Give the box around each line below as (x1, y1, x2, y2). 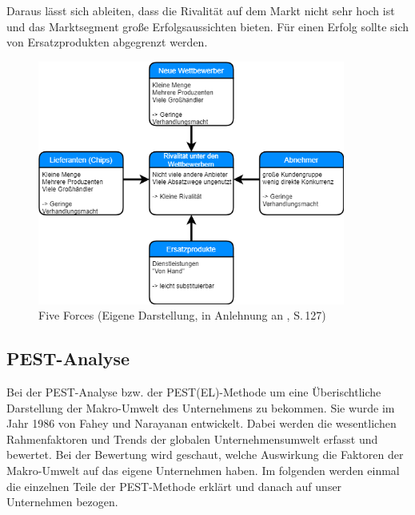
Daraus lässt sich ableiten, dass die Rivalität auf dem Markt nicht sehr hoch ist (6, 2, 395, 18)
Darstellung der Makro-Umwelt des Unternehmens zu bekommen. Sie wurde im (6, 399, 395, 416)
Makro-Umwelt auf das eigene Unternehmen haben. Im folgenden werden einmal (6, 462, 400, 479)
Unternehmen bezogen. (6, 493, 118, 510)
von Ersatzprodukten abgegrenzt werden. (6, 34, 208, 50)
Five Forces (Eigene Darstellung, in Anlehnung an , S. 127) (38, 307, 326, 324)
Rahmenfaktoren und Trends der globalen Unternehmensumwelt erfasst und (6, 430, 378, 447)
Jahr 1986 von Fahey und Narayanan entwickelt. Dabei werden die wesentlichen (6, 415, 397, 432)
